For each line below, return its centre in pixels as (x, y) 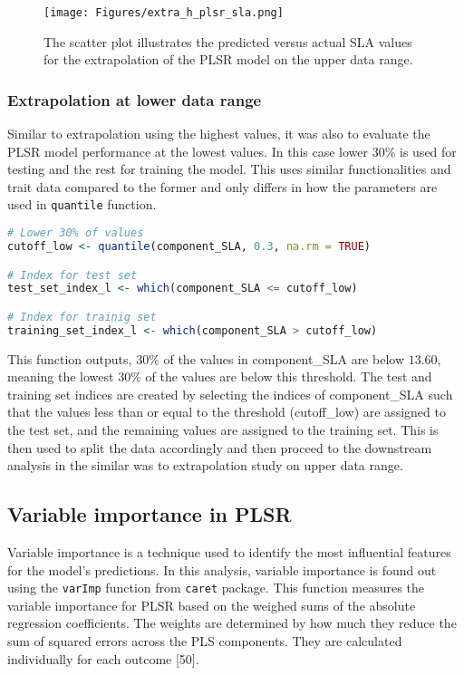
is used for (428, 151)
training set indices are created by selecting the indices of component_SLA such (230, 394)
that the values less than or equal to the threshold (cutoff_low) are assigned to (227, 412)
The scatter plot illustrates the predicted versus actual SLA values (228, 41)
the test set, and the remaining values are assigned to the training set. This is (223, 430)
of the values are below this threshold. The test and (289, 376)
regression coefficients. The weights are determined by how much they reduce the (232, 623)
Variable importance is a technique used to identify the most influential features (229, 552)
